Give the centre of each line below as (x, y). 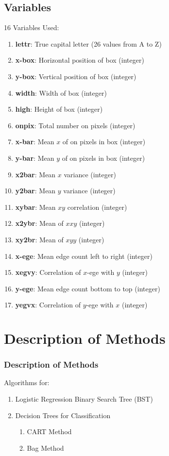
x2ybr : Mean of (39, 223)
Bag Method (45, 448)
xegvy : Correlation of (48, 272)
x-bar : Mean (35, 142)
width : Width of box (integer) (61, 93)
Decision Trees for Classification (63, 415)
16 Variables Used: (32, 27)
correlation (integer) (97, 207)
